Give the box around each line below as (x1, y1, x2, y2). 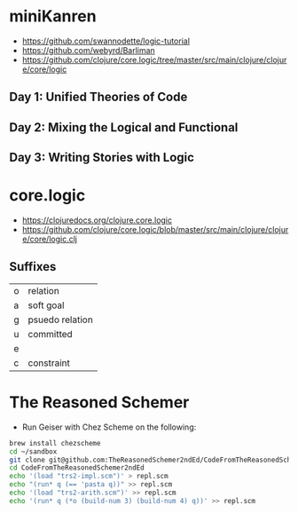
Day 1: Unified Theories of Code (9, 90, 188, 105)
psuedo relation (27, 313, 93, 326)
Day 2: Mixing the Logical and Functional (9, 120, 239, 135)
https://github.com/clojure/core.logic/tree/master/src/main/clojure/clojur (21, 54, 287, 65)
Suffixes (9, 259, 57, 274)
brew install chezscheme (9, 438, 101, 447)
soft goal (27, 299, 65, 312)
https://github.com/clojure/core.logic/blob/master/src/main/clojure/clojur (21, 225, 289, 235)
